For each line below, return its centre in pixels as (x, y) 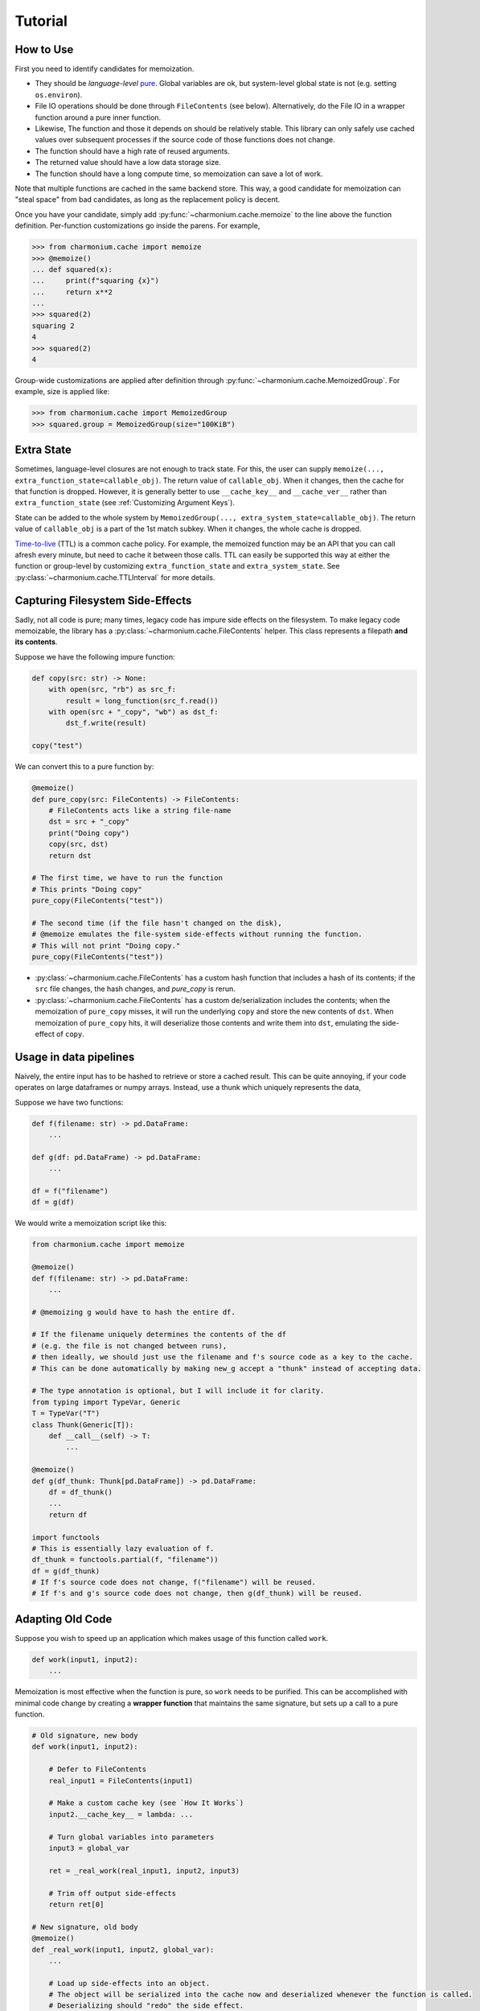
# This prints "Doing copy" (87, 889)
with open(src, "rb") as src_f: (113, 689)
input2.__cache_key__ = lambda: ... (121, 1814)
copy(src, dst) (78, 844)
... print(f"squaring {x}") (96, 281)
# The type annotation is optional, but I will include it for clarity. (178, 1391)
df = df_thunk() (80, 1492)
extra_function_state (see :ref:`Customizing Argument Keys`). (125, 503)
